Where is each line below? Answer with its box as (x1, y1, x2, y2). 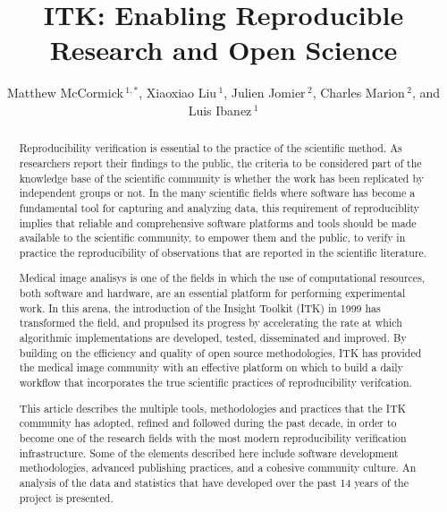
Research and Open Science (49, 31, 398, 68)
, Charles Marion (312, 83, 405, 102)
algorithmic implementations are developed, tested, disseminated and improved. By (19, 330, 407, 346)
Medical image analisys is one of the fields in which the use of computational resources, (19, 270, 426, 286)
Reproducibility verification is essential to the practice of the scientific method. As (19, 141, 402, 156)
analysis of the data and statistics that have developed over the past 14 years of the (19, 474, 409, 490)
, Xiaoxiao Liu (139, 83, 217, 102)
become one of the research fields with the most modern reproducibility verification (19, 430, 407, 445)
